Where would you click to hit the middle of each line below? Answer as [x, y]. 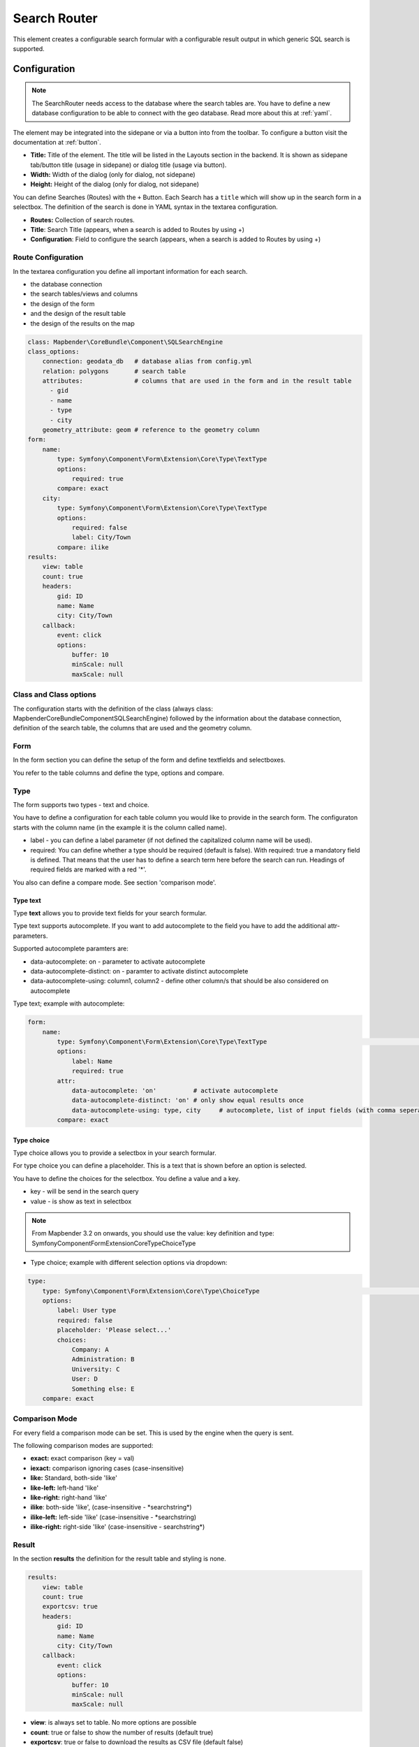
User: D [84, 1379]
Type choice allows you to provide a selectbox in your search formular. [115, 1153]
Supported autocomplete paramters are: [71, 949]
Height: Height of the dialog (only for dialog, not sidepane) [115, 184]
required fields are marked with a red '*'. [88, 869]
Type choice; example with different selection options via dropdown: [129, 1263]
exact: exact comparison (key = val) [82, 1458]
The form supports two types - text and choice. [81, 804]
